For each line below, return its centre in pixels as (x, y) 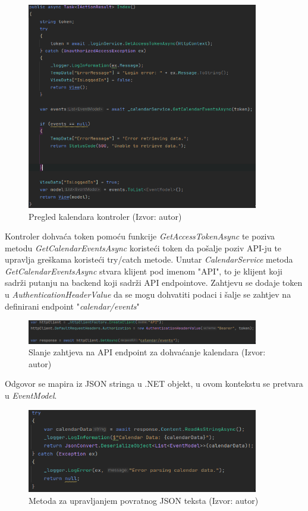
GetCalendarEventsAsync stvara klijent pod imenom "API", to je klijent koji (144, 271)
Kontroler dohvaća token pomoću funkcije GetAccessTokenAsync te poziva (140, 236)
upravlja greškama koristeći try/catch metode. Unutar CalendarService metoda (149, 259)
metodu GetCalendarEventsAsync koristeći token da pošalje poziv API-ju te (143, 247)
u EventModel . (31, 395)
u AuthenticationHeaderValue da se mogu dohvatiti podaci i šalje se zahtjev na (148, 294)
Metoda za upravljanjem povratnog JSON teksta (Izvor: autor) (144, 500)
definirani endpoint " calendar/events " (72, 306)
